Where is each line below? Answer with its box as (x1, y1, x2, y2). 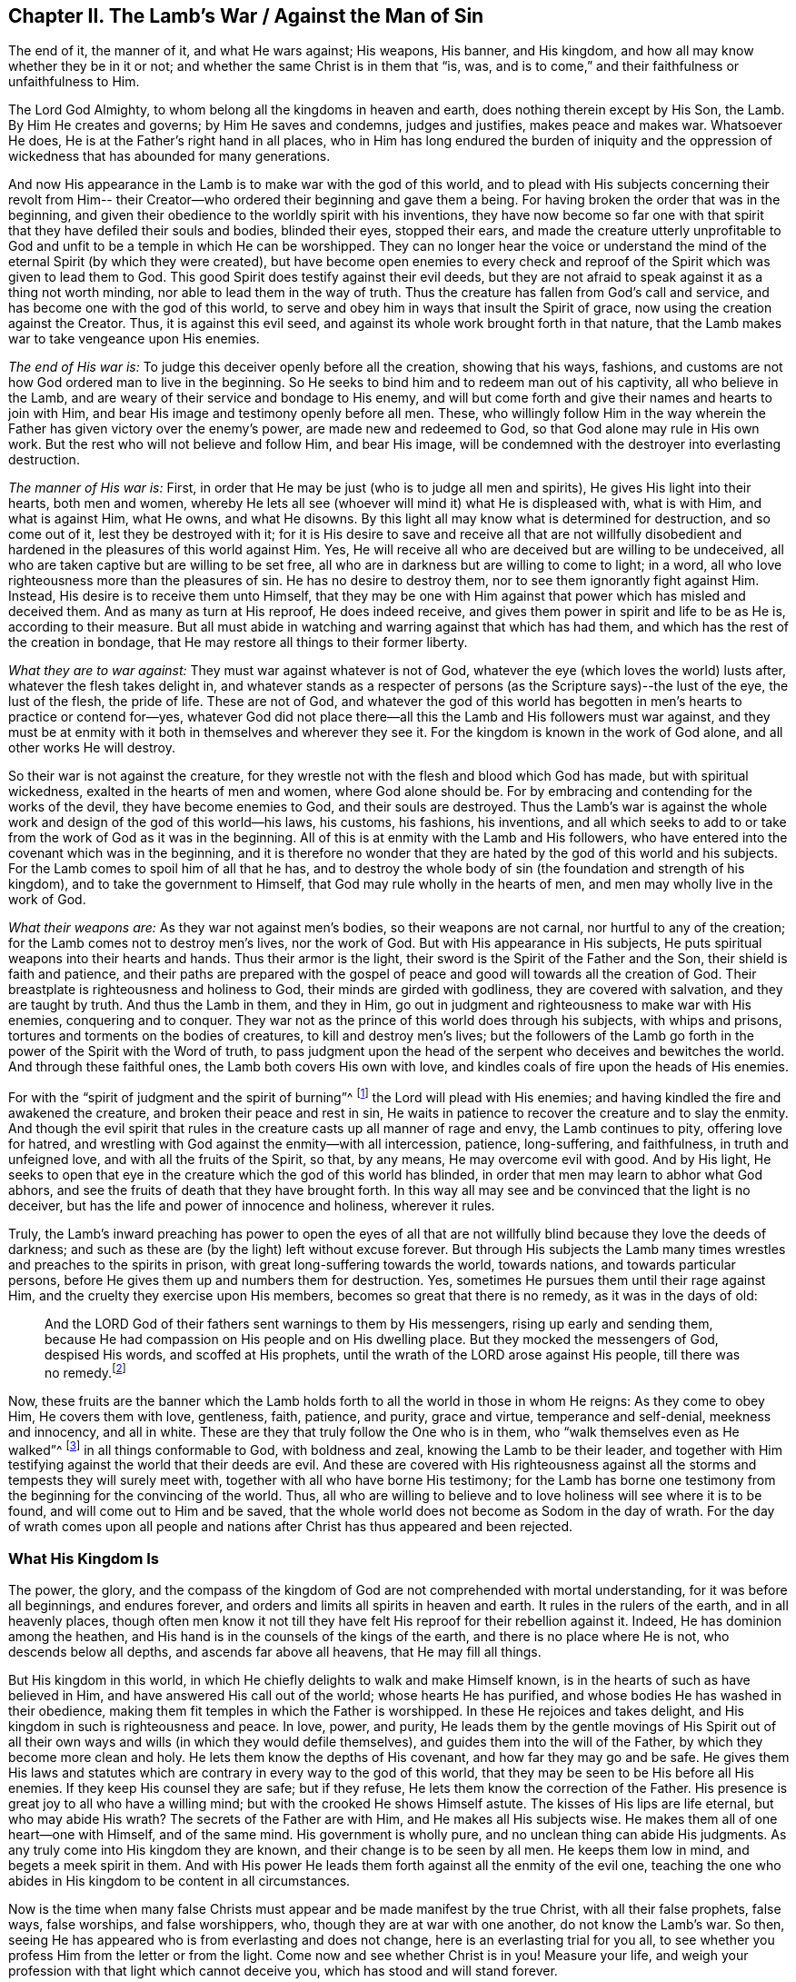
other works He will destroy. (8, 740, 175, 756)
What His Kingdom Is (8, 1549, 159, 1568)
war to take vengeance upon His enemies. (8, 331, 260, 347)
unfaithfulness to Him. (8, 74, 140, 90)
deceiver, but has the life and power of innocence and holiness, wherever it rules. (8, 1198, 495, 1214)
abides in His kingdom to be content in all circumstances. (8, 1873, 351, 1889)
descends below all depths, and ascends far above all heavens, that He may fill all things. (8, 1644, 542, 1660)
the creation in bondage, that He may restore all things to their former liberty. (8, 634, 468, 651)
